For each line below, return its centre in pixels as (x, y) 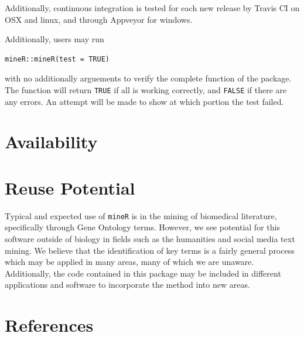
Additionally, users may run (54, 39)
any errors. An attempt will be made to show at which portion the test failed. (144, 101)
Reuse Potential (70, 187)
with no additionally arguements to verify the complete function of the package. (148, 78)
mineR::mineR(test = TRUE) (57, 59)
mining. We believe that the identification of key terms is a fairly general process (150, 250)
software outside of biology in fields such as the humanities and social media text (150, 238)
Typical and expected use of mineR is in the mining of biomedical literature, (141, 215)
